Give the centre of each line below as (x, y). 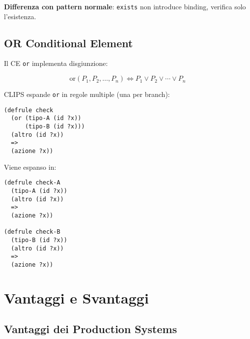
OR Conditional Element (69, 43)
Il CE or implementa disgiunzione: (56, 63)
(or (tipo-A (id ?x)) (46, 118)
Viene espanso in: (30, 167)
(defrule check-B (32, 232)
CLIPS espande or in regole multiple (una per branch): (87, 94)
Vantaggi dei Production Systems (91, 329)
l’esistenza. (20, 16)
